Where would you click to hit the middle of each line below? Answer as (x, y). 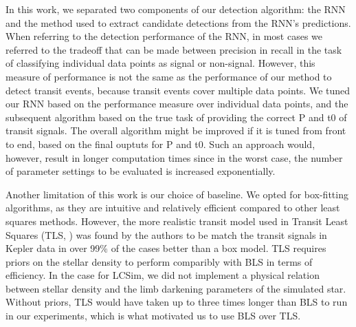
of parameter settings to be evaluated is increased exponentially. (141, 171)
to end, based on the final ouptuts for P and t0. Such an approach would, (160, 144)
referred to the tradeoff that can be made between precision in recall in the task (174, 49)
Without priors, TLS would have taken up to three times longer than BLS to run (177, 302)
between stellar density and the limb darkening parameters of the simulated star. (176, 288)
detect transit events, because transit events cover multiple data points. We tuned (178, 90)
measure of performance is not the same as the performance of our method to (169, 76)
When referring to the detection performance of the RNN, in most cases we (164, 36)
